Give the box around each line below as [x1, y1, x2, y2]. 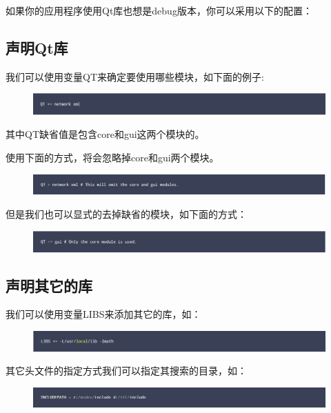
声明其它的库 [6, 274, 92, 296]
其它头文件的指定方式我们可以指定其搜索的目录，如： [6, 363, 247, 378]
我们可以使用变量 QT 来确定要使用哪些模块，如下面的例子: [6, 69, 264, 83]
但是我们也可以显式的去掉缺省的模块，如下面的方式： [6, 207, 247, 221]
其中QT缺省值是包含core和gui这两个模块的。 [6, 127, 205, 141]
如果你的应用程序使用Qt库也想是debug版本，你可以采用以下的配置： [6, 3, 312, 17]
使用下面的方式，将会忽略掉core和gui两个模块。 [6, 150, 219, 165]
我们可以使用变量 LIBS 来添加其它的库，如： [6, 307, 201, 321]
